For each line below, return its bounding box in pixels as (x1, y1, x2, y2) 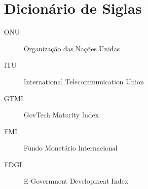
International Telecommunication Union (24, 76, 144, 86)
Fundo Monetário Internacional (24, 143, 118, 153)
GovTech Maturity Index (24, 110, 99, 120)
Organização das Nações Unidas (24, 43, 120, 53)
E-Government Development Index (24, 176, 129, 186)
